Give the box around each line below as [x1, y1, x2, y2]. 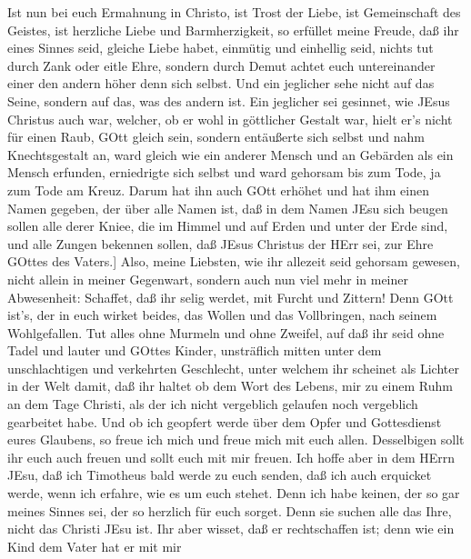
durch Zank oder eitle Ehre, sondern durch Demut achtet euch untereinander [7, 55, 436, 75]
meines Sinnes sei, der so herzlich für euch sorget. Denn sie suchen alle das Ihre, [7, 501, 452, 520]
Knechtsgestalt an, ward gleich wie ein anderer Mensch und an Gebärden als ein [7, 145, 454, 164]
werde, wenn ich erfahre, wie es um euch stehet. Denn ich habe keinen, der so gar [7, 484, 460, 503]
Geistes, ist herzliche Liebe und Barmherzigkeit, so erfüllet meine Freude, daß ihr [7, 20, 459, 39]
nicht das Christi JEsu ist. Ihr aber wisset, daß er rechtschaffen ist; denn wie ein [7, 519, 455, 538]
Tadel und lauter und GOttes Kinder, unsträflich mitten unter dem [7, 341, 382, 360]
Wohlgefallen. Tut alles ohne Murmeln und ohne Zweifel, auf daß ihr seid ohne [7, 323, 445, 342]
